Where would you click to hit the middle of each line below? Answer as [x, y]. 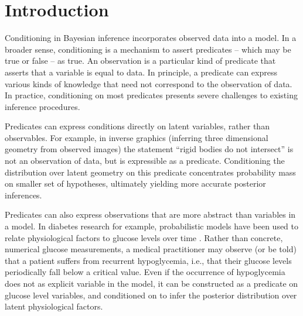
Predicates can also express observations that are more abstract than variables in [150, 214]
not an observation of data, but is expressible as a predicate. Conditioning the [145, 161]
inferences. [23, 195]
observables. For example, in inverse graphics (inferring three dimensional [137, 137]
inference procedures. [42, 106]
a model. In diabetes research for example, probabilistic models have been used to [152, 226]
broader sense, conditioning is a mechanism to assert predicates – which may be [148, 49]
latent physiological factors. [54, 306]
